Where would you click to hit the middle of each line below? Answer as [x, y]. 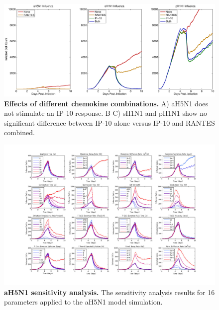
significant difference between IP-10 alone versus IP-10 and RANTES [109, 122]
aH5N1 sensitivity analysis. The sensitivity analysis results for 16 [109, 292]
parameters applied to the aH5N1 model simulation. [83, 302]
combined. [19, 132]
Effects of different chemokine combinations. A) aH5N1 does [106, 103]
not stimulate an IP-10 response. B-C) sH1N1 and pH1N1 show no [106, 113]
